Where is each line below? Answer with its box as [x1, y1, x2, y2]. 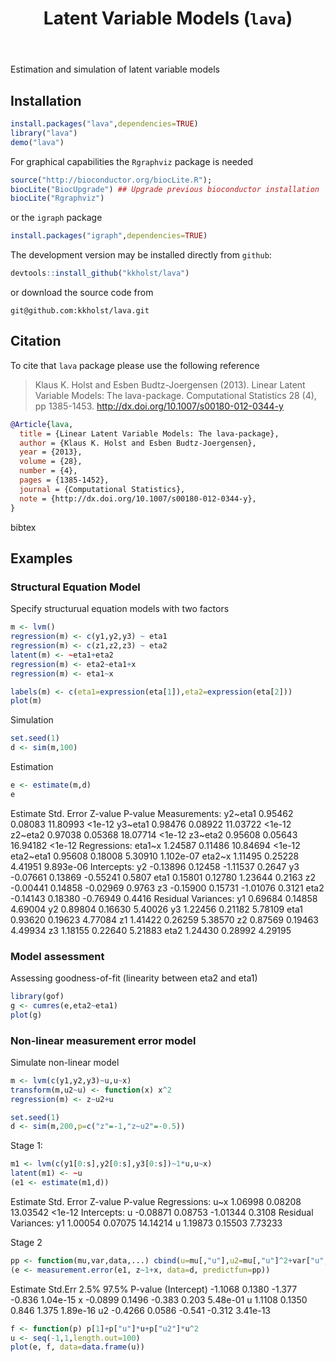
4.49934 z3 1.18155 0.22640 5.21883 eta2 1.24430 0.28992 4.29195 [10, 924, 292, 936]
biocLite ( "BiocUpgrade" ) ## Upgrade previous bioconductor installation [10, 184, 320, 194]
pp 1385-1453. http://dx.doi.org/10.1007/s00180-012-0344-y [34, 400, 284, 412]
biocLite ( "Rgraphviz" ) [10, 193, 105, 204]
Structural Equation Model [10, 580, 141, 594]
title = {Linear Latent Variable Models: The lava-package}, [19, 428, 280, 439]
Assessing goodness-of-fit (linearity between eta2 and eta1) [10, 972, 258, 984]
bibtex [10, 521, 37, 533]
